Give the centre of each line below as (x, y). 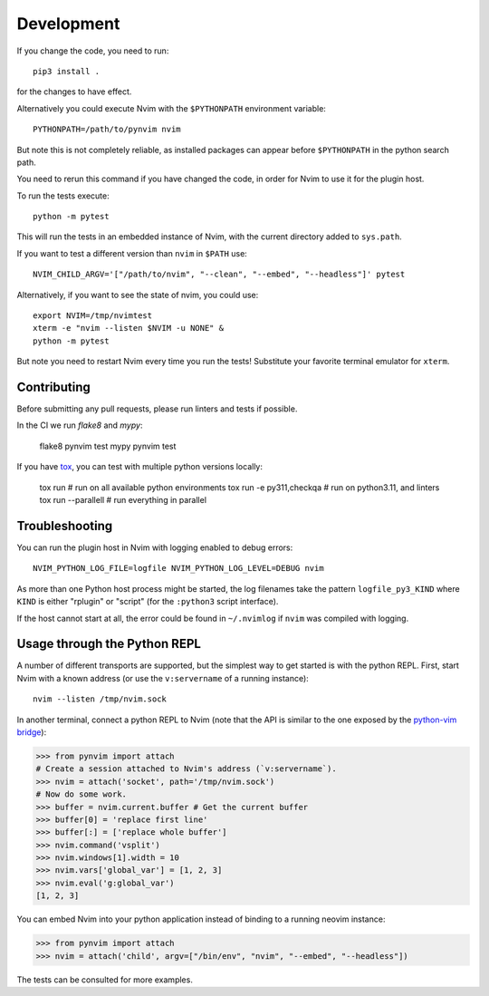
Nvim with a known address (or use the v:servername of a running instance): (163, 678)
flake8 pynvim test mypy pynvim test (108, 446)
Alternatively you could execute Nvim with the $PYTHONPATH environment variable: (171, 108)
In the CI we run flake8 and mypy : (80, 425)
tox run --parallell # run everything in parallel (123, 500)
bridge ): (32, 732)
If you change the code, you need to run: (93, 51)
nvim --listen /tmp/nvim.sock (100, 699)
